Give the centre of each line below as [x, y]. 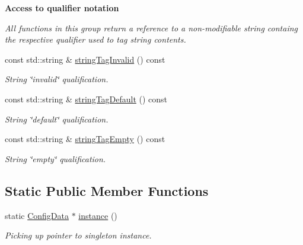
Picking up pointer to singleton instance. [78, 235]
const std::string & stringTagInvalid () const [85, 59]
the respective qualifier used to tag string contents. [95, 39]
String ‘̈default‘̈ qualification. [57, 119]
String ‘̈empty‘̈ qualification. [55, 158]
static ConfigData [37, 215]
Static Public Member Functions [107, 190]
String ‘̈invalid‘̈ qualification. [57, 79]
